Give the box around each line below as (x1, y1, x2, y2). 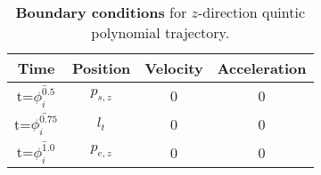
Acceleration (217, 58, 307, 78)
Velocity (144, 58, 203, 78)
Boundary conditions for (15, 2, 187, 22)
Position (72, 58, 131, 78)
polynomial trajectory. (91, 22, 230, 43)
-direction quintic (197, 2, 306, 22)
